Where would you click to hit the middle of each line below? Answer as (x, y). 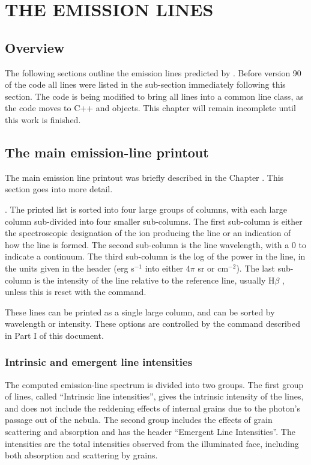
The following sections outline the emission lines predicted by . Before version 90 (153, 72)
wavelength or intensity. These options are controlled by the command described (152, 324)
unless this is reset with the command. (76, 292)
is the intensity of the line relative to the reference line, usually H (154, 280)
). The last (256, 268)
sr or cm (213, 268)
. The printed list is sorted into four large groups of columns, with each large (146, 209)
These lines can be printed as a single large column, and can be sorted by (140, 312)
